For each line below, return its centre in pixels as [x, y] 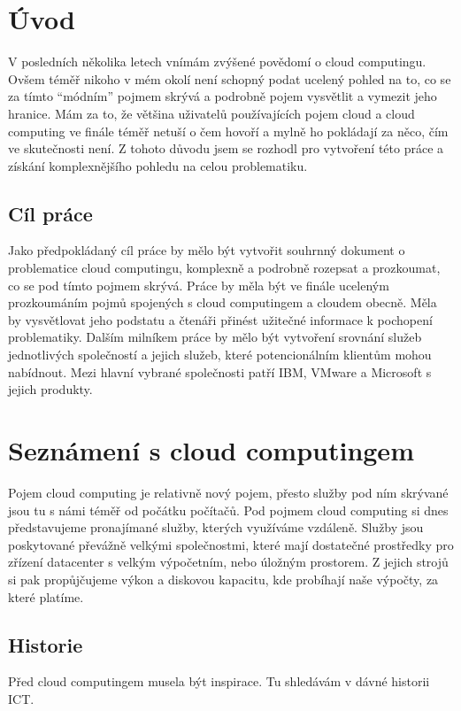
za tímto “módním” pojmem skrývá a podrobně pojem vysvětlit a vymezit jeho [223, 96]
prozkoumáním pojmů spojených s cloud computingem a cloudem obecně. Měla [223, 302]
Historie [46, 644]
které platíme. [46, 596]
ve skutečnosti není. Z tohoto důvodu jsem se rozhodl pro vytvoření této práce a [226, 148]
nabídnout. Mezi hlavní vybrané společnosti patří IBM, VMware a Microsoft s [220, 371]
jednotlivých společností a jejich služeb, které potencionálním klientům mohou [220, 355]
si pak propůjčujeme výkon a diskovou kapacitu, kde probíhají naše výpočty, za [223, 579]
